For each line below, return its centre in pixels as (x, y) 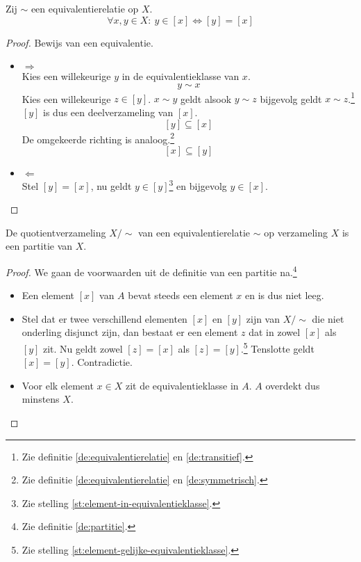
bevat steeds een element (180, 295)
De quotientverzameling (56, 232)
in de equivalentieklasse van (180, 76)
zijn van (263, 318)
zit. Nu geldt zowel (83, 348)
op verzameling (296, 232)
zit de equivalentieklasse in (182, 385)
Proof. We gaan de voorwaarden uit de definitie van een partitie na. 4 (151, 271)
